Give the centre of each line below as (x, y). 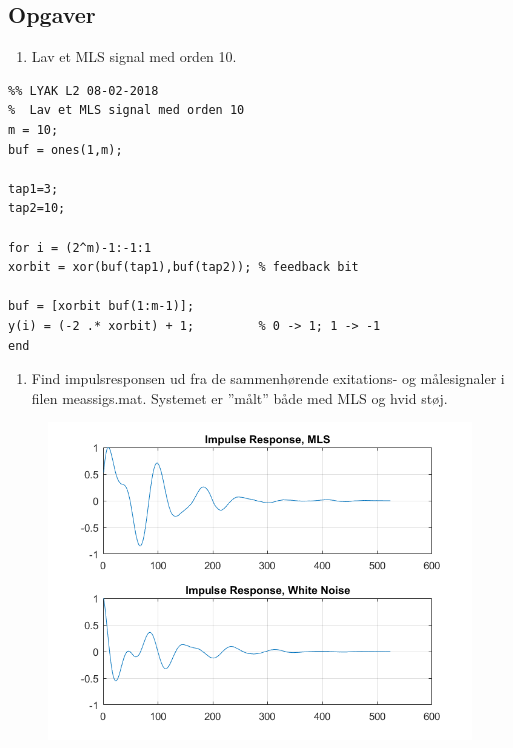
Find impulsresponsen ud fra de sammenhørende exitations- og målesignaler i (268, 378)
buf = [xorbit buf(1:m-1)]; (101, 306)
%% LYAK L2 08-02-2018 (83, 90)
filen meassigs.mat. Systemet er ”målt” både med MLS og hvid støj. (239, 397)
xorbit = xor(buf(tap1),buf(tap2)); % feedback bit (183, 267)
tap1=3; (33, 188)
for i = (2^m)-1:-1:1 (80, 247)
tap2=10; (37, 208)
